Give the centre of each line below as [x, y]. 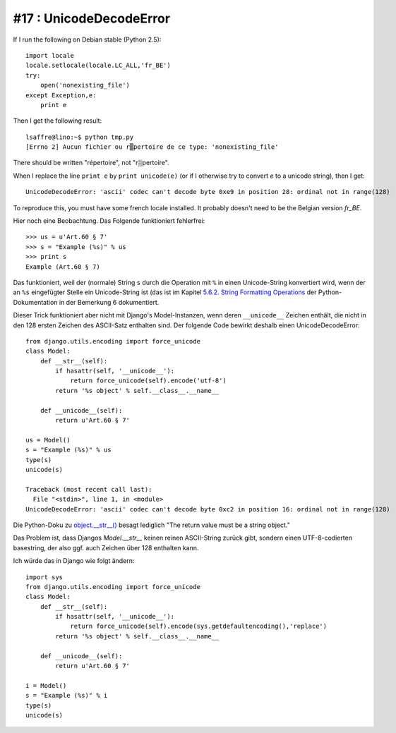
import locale [50, 55]
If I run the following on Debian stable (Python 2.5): [87, 40]
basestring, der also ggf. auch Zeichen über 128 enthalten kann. [106, 547]
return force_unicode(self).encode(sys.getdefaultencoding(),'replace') [199, 626]
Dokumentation [35, 302]
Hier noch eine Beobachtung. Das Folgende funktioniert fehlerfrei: [109, 221]
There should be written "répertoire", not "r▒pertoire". [91, 163]
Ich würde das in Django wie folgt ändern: [74, 561]
